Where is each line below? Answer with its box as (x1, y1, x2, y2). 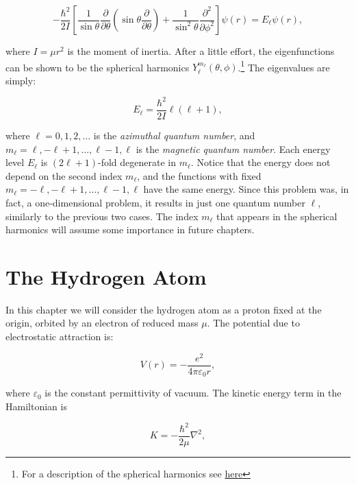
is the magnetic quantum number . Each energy (136, 141, 331, 156)
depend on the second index (5, 168, 123, 182)
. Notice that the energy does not (190, 155, 331, 169)
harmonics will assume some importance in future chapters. (5, 222, 255, 237)
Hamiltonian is (5, 399, 67, 413)
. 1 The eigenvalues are (238, 58, 330, 74)
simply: (5, 73, 36, 87)
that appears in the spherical (216, 209, 338, 223)
